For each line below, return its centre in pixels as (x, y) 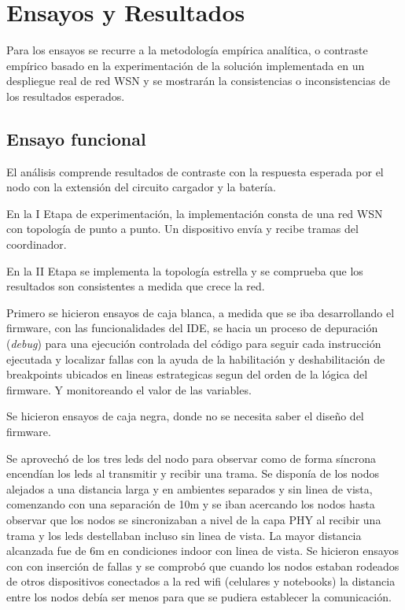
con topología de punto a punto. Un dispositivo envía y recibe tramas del (182, 229)
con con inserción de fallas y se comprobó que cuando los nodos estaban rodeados (203, 566)
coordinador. (37, 244)
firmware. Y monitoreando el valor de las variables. (129, 389)
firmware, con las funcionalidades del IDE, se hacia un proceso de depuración (192, 328)
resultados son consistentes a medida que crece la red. (136, 286)
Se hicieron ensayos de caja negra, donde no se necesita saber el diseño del (185, 416)
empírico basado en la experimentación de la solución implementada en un (186, 65)
